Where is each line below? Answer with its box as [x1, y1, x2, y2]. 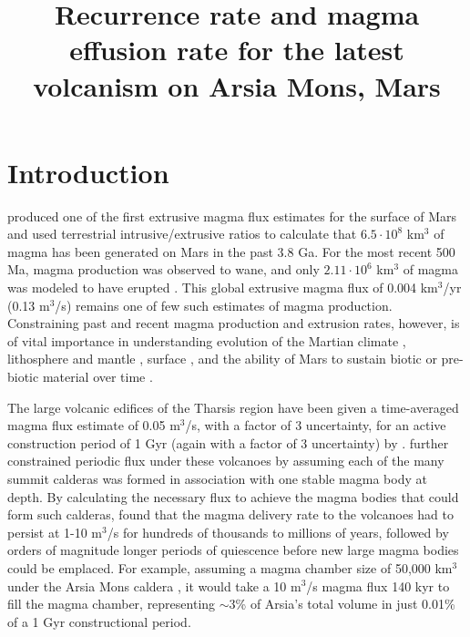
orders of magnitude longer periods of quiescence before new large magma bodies [7, 540, 459, 560]
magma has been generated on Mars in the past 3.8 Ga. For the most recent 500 [7, 241, 455, 261]
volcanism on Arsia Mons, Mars [33, 67, 441, 104]
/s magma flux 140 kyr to [306, 576, 450, 595]
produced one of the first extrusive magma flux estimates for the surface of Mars [7, 206, 457, 225]
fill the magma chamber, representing [7, 594, 216, 613]
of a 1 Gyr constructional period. [7, 611, 191, 631]
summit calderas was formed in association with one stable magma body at [7, 469, 427, 488]
